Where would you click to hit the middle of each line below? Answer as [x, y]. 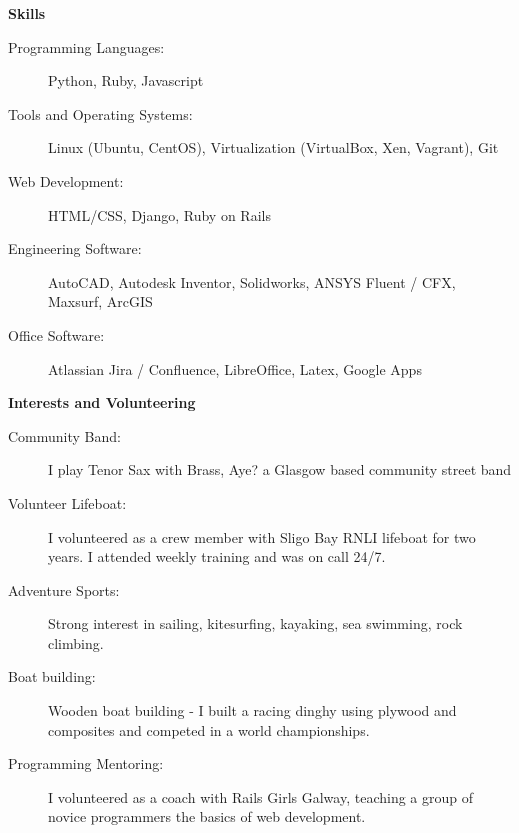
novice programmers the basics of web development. [207, 816]
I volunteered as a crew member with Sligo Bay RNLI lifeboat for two [262, 536]
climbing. [76, 642]
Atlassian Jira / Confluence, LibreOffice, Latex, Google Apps [235, 368]
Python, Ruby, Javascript [126, 80]
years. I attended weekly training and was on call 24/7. [217, 556]
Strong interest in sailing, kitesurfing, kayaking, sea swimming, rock [255, 623]
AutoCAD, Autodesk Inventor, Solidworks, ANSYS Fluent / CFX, [252, 281]
